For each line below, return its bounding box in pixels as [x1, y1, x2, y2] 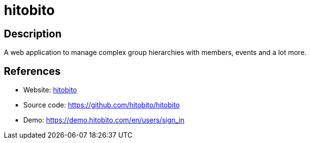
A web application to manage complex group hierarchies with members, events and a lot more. [4, 48, 307, 57]
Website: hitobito [23, 86, 77, 94]
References [4, 65, 61, 77]
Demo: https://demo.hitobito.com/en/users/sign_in [23, 116, 185, 125]
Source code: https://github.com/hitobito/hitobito [23, 101, 180, 109]
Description [4, 27, 62, 40]
